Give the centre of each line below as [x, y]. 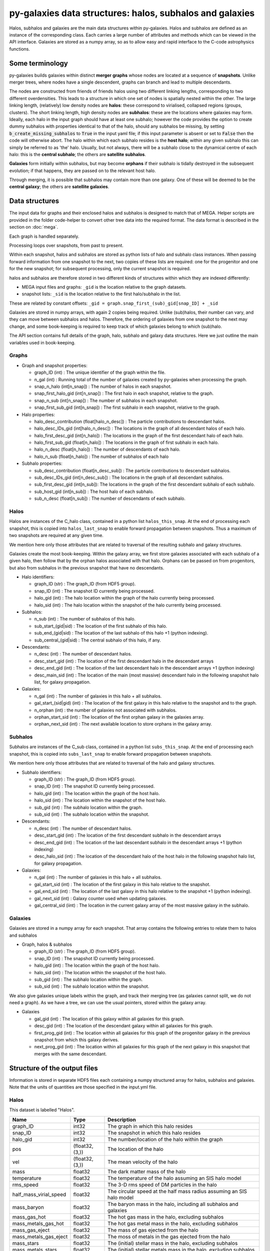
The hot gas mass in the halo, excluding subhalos [166, 1217]
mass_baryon [28, 1207]
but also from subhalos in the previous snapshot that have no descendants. [87, 567]
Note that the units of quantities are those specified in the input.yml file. [83, 1087]
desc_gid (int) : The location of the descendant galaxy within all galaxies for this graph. [124, 1026]
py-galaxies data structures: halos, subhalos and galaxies [132, 13]
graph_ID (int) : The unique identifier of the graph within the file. [100, 372]
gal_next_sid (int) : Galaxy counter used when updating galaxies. [100, 898]
